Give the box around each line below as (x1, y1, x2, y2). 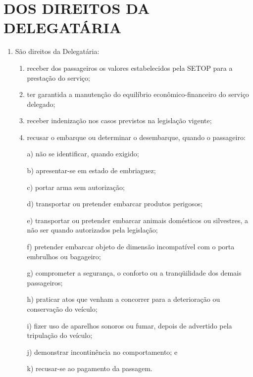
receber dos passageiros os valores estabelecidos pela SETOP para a (27, 62, 233, 73)
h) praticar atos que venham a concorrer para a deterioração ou (27, 294, 220, 304)
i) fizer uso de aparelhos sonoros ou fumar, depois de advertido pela (27, 320, 232, 330)
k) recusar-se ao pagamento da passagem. (27, 363, 152, 374)
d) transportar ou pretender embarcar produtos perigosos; (27, 198, 203, 209)
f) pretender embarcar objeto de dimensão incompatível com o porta (27, 241, 235, 252)
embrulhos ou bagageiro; (27, 251, 101, 261)
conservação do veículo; (27, 304, 98, 314)
